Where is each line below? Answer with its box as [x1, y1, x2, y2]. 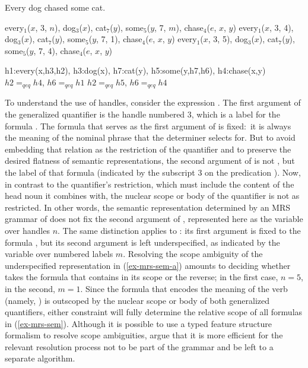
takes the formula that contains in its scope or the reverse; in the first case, [5, 271, 278, 283]
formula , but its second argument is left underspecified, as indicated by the [5, 236, 280, 248]
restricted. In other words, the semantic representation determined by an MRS [5, 201, 291, 213]
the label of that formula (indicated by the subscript [5, 166, 195, 178]
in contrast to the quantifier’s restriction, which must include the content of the [5, 177, 294, 190]
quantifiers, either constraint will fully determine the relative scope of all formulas [5, 306, 303, 318]
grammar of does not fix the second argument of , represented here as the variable [5, 212, 303, 225]
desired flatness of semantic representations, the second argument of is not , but [5, 154, 295, 167]
